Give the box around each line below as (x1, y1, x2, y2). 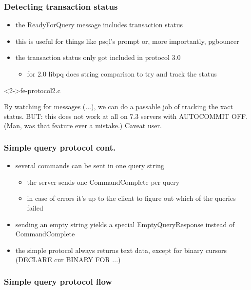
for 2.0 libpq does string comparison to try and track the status (27, 69, 217, 78)
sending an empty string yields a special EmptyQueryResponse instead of (15, 219, 235, 229)
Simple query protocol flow (4, 275, 112, 287)
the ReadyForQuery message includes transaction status (15, 19, 183, 30)
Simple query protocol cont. (4, 141, 116, 153)
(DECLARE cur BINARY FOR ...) (15, 254, 121, 265)
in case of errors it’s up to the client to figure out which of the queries (27, 193, 236, 203)
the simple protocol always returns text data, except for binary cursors (15, 245, 227, 255)
